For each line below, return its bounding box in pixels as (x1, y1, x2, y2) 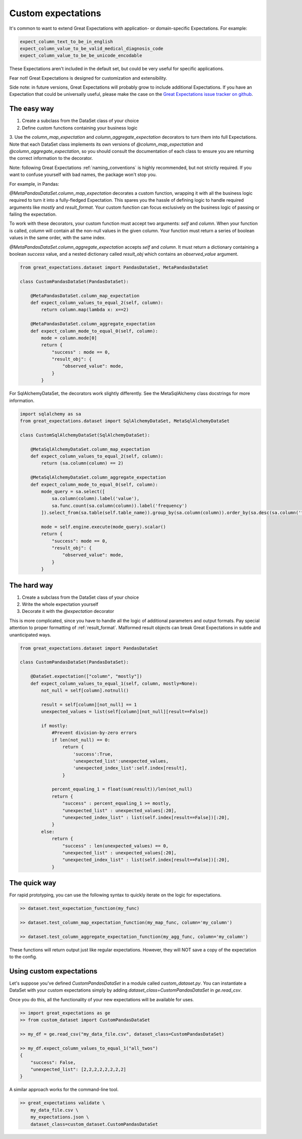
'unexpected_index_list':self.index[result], (73, 765, 187, 771)
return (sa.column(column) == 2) (41, 461, 124, 466)
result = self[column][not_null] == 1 (41, 702, 137, 707)
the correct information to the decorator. (9, 155, 93, 161)
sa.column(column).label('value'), (51, 496, 139, 501)
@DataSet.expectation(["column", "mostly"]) (30, 673, 142, 679)
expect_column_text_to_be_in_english (20, 38, 113, 44)
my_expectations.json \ (30, 1114, 89, 1120)
